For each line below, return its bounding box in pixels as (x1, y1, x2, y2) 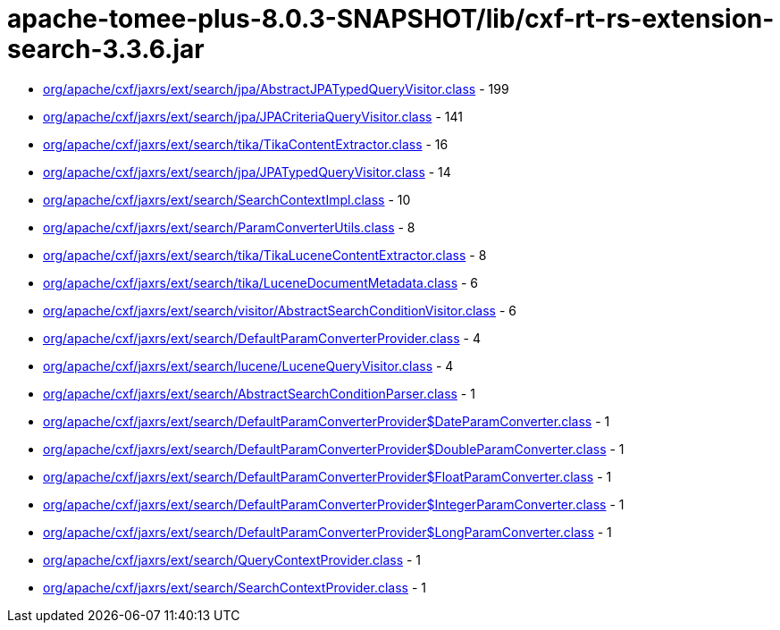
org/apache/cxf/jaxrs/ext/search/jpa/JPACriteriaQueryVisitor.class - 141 (43, 108, 463, 124)
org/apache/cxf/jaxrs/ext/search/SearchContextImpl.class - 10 (43, 191, 411, 207)
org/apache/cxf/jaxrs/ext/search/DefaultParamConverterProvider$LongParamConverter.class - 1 (43, 524, 612, 540)
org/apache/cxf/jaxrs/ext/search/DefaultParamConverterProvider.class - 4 (43, 330, 481, 346)
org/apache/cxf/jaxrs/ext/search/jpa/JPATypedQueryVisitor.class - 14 (43, 164, 451, 180)
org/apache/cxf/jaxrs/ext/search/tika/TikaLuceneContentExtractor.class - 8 (43, 247, 487, 263)
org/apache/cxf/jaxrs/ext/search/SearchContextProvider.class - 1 (43, 579, 427, 595)
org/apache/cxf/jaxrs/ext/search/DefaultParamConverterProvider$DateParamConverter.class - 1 (43, 413, 610, 429)
